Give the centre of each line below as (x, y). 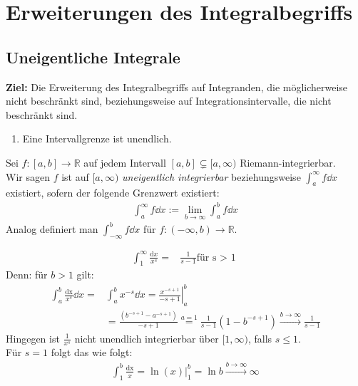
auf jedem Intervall (125, 162)
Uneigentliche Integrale (93, 57)
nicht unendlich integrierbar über (147, 338)
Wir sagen (28, 176)
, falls (260, 338)
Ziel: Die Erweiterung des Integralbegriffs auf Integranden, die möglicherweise (177, 87)
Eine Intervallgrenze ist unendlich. (97, 139)
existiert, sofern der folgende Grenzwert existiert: (113, 193)
